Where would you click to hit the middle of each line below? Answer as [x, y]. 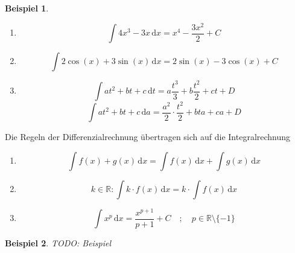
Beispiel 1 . [27, 8]
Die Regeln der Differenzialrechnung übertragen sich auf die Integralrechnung [148, 137]
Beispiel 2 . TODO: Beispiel [58, 243]
